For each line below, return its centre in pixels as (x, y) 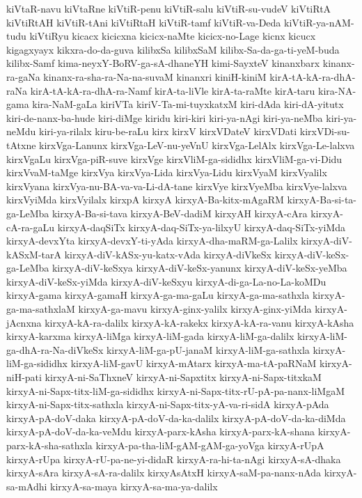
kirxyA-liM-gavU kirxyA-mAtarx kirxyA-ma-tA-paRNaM (194, 363)
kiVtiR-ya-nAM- (319, 22)
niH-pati (24, 377)
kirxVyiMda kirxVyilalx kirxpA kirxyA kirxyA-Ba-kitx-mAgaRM (145, 200)
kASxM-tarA (34, 254)
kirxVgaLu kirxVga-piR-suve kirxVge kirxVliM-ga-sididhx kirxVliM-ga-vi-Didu (174, 158)
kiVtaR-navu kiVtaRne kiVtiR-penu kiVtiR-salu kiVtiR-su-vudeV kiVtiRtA (169, 8)
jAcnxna (24, 322)
